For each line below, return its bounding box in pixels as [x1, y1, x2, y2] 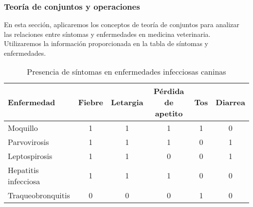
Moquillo [8, 122, 38, 133]
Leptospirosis [8, 150, 53, 161]
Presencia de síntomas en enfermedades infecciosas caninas [27, 65, 226, 77]
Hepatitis [8, 164, 39, 175]
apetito [155, 107, 183, 119]
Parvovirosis [8, 136, 49, 147]
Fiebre [78, 96, 104, 108]
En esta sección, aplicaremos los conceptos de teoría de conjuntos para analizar [4, 19, 239, 30]
